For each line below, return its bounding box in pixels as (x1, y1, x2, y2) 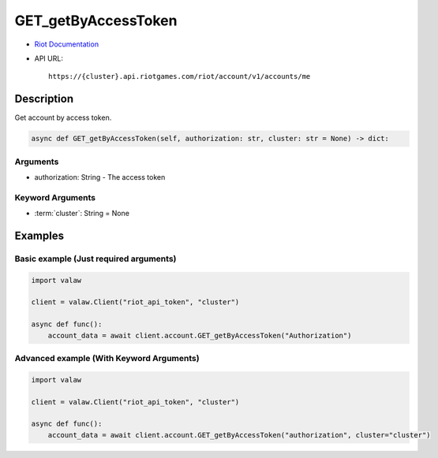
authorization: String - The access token (34, 172, 166, 181)
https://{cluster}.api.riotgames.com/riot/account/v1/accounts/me (48, 72, 311, 81)
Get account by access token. (14, 113, 112, 122)
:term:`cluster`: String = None (34, 209, 130, 218)
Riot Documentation (34, 39, 99, 49)
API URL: (34, 54, 63, 63)
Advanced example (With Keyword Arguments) (14, 352, 200, 363)
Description (14, 92, 74, 106)
